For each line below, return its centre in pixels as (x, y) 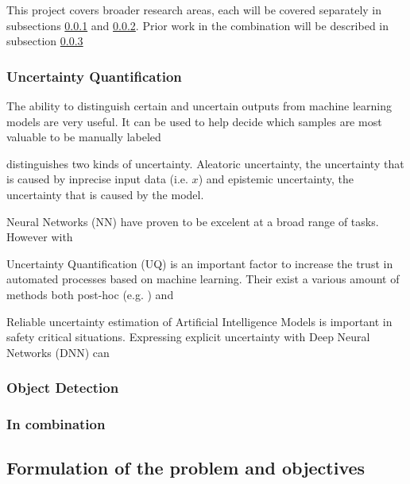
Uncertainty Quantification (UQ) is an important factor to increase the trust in (200, 263)
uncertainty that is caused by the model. (105, 194)
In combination (56, 424)
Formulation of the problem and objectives (186, 468)
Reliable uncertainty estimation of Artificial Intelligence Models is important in (199, 321)
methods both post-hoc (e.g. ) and (90, 294)
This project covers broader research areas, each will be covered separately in (194, 10)
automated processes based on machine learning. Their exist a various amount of (203, 279)
